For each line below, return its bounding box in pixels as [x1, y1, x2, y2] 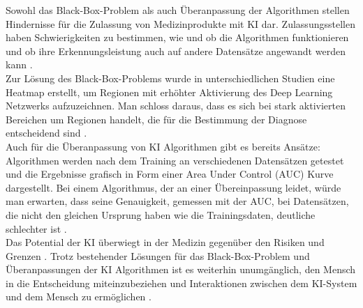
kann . [6, 57, 33, 72]
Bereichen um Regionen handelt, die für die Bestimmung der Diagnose [6, 111, 307, 126]
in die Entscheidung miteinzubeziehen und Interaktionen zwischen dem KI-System [6, 275, 357, 290]
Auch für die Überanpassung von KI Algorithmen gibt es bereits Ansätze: [6, 139, 320, 153]
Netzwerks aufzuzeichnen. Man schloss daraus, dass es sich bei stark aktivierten [6, 98, 346, 113]
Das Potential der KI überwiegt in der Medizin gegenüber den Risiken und [6, 235, 325, 249]
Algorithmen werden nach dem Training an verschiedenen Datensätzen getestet [6, 153, 344, 167]
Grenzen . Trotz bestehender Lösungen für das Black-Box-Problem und [6, 248, 310, 263]
